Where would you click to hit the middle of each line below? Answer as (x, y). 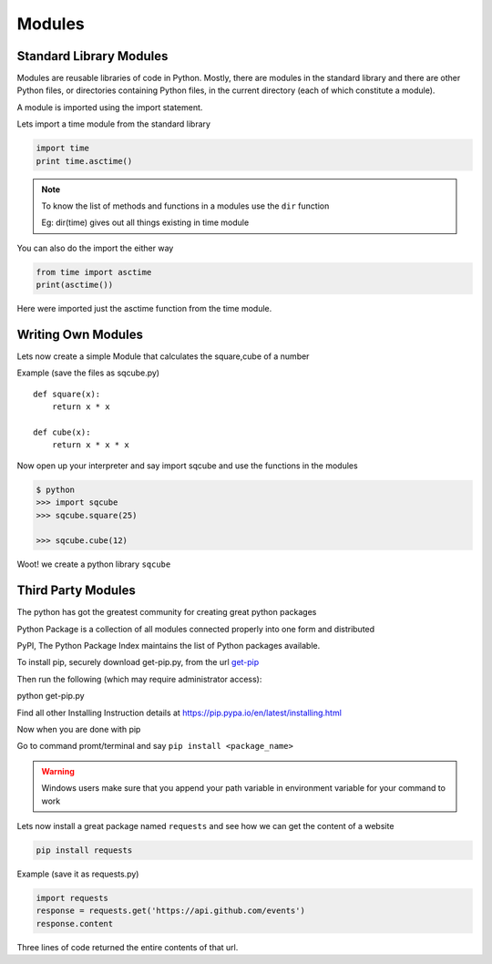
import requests (72, 898)
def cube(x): (62, 432)
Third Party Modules (77, 591)
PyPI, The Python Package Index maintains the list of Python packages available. (169, 645)
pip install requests (84, 850)
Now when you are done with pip (79, 729)
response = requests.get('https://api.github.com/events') (170, 911)
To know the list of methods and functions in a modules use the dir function (185, 206)
